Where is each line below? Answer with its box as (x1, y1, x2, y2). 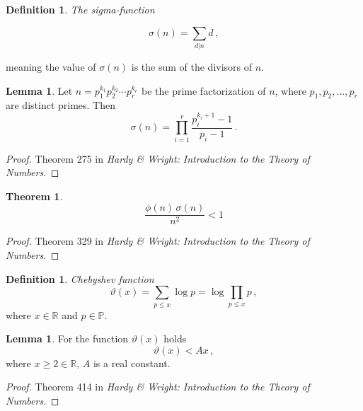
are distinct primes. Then (6, 98, 116, 112)
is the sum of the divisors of (131, 59, 253, 74)
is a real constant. (93, 355, 171, 370)
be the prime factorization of (142, 83, 266, 98)
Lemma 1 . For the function (6, 331, 129, 346)
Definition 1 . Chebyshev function (6, 271, 154, 286)
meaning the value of (6, 59, 96, 74)
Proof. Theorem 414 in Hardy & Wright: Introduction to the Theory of (6, 379, 310, 394)
